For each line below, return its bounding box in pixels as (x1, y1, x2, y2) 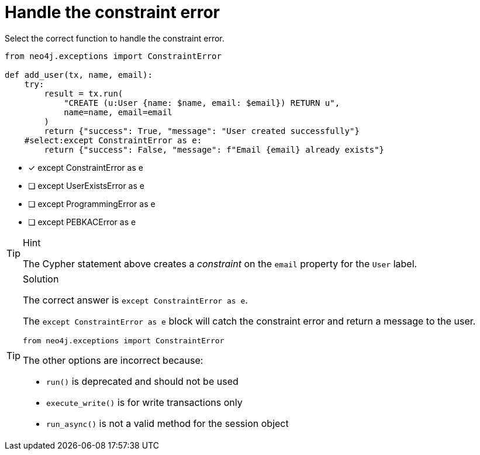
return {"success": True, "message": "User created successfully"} (44, 126, 360, 136)
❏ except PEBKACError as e (28, 216, 136, 227)
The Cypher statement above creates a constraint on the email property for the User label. (23, 257, 417, 270)
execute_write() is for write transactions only (46, 396, 243, 408)
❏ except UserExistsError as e (28, 180, 144, 191)
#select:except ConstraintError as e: (24, 135, 202, 145)
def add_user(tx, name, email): (5, 70, 153, 80)
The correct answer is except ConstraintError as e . (23, 294, 248, 306)
